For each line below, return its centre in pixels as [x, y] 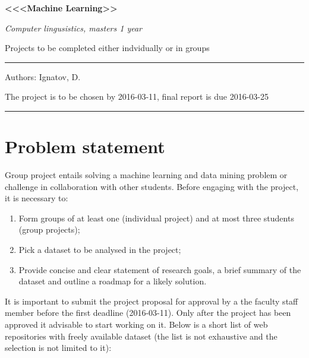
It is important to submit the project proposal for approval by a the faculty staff [152, 301]
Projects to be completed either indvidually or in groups [107, 48]
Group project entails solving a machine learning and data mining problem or [146, 175]
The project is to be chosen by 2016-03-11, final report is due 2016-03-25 [137, 96]
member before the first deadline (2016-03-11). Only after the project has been [148, 313]
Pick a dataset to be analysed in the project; [100, 250]
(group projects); [49, 229]
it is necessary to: [37, 198]
